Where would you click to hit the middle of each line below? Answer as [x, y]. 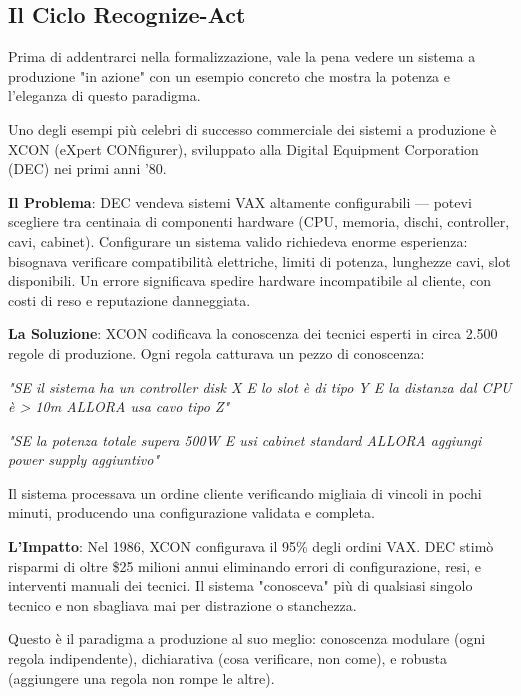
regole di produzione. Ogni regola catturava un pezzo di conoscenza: [216, 352]
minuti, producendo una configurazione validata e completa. [191, 512]
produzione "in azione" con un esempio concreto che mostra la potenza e [229, 75]
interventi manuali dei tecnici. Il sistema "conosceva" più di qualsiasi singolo [240, 585]
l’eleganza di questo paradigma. [104, 95]
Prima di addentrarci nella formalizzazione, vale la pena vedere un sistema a [242, 56]
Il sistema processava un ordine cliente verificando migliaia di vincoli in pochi [245, 492]
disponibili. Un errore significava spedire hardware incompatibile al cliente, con [250, 280]
